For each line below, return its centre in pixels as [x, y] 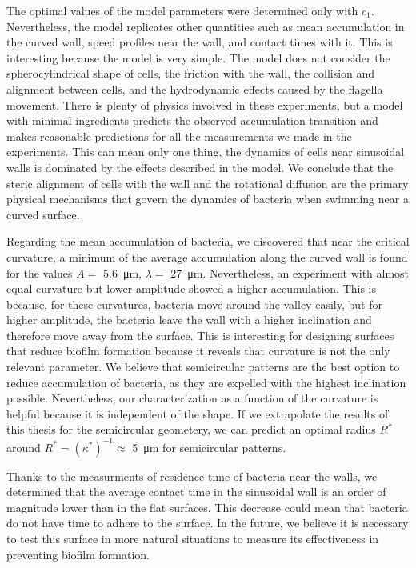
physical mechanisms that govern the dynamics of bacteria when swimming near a [208, 199]
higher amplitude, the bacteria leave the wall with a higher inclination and [189, 320]
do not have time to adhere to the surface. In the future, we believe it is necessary [208, 523]
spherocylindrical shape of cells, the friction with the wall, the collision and [191, 73]
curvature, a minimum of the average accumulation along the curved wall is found [207, 256]
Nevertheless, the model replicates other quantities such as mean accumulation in [206, 26]
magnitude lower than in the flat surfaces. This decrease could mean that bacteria [207, 507]
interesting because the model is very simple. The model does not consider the [198, 57]
